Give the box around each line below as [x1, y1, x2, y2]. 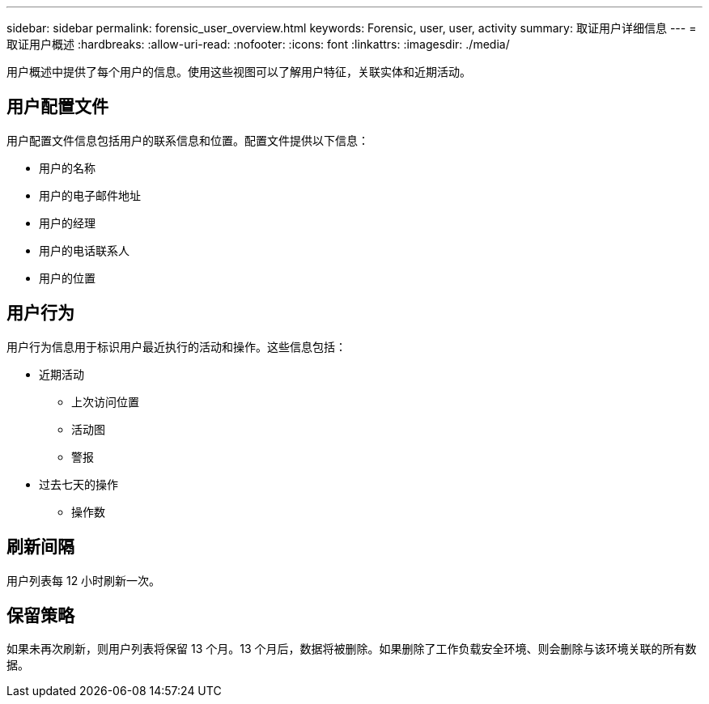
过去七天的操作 [39, 477, 118, 491]
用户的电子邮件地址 [39, 188, 141, 202]
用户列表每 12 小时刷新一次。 [6, 573, 161, 587]
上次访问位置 [71, 394, 139, 409]
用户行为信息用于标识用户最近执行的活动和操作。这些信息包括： [6, 339, 346, 354]
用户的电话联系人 [39, 243, 129, 257]
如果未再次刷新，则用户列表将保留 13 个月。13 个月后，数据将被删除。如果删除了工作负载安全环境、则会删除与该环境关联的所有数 [6, 642, 697, 656]
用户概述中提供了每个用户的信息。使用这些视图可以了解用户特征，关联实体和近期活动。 [6, 65, 471, 78]
